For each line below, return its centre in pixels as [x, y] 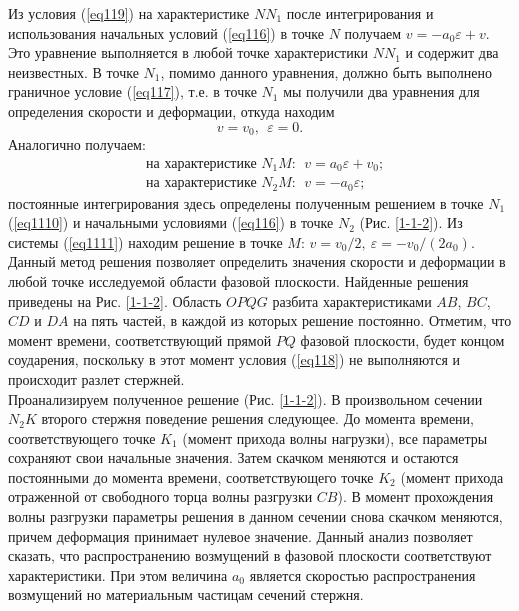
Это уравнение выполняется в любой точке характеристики [188, 52]
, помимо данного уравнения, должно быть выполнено [326, 71]
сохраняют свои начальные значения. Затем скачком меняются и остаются [233, 457]
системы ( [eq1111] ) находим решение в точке [145, 241]
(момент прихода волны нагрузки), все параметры [335, 437]
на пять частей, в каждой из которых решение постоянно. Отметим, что [292, 320]
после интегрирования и [360, 13]
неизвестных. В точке [73, 71]
